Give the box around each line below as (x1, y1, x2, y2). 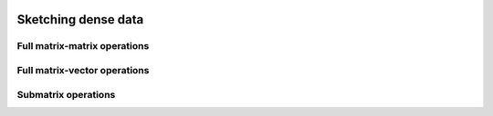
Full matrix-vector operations (16, 63, 150, 76)
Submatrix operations (16, 88, 116, 101)
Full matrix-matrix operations (16, 40, 150, 53)
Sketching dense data (16, 12, 144, 27)
